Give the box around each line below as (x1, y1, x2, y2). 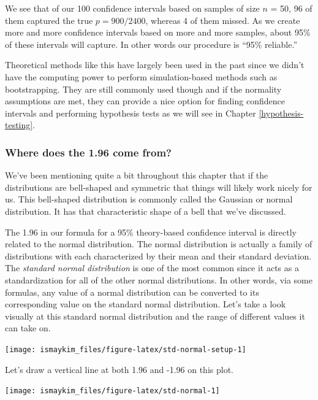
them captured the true (5, 13, 93, 26)
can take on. (5, 321, 51, 334)
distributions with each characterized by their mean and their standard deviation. (5, 249, 312, 262)
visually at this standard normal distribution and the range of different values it (5, 309, 305, 322)
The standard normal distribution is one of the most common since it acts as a (5, 261, 299, 274)
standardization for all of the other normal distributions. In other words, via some (5, 273, 312, 286)
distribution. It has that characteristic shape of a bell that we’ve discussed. (5, 204, 286, 217)
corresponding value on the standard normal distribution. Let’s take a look (5, 298, 286, 310)
